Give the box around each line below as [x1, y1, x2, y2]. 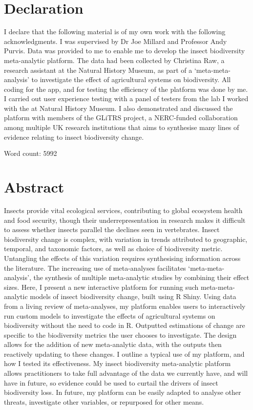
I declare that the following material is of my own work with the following [4, 26, 226, 37]
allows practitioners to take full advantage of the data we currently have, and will [4, 368, 248, 378]
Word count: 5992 [4, 148, 57, 158]
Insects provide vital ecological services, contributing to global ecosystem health [4, 205, 243, 215]
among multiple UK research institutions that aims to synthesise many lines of [4, 122, 239, 132]
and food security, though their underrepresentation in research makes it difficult [4, 215, 246, 225]
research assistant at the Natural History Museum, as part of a [4, 65, 192, 75]
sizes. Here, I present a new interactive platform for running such [4, 281, 199, 292]
